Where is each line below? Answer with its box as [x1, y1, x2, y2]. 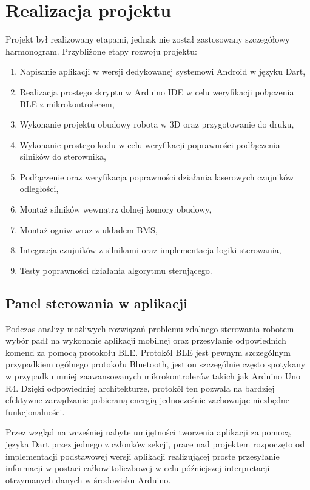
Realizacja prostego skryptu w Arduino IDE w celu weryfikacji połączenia [19, 85, 294, 98]
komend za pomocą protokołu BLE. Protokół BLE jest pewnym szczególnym [5, 345, 291, 358]
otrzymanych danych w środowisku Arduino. [5, 473, 171, 486]
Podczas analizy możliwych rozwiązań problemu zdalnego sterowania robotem [5, 322, 294, 335]
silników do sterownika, [19, 150, 106, 163]
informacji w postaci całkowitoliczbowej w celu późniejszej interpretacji [5, 461, 270, 474]
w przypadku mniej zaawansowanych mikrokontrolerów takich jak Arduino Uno [5, 370, 301, 383]
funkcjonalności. [5, 405, 65, 418]
